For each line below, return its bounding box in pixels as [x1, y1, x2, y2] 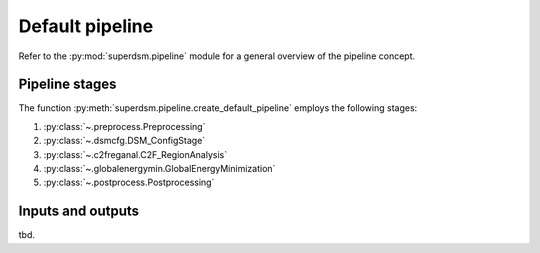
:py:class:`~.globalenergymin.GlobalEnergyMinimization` [43, 163, 276, 175]
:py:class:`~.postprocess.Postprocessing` [43, 176, 215, 189]
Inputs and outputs [18, 203, 140, 220]
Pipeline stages [18, 76, 117, 93]
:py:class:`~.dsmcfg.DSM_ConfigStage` [43, 135, 206, 147]
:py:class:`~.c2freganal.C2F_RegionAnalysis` [43, 148, 228, 160]
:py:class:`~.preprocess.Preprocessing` [43, 120, 206, 132]
